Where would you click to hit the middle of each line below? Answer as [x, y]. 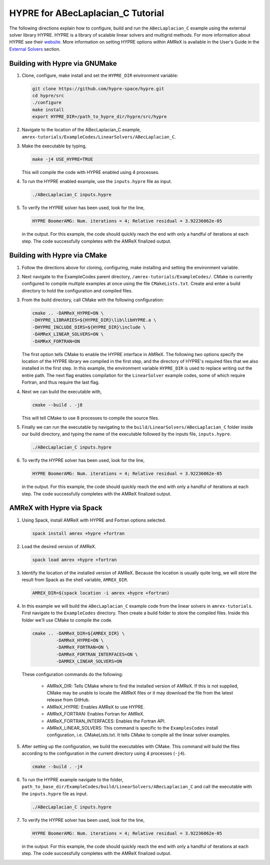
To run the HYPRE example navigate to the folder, [72, 780]
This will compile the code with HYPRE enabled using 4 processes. [90, 172]
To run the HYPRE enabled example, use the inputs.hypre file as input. [97, 182]
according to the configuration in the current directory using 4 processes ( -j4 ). [104, 753]
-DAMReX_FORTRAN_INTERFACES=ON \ [97, 654]
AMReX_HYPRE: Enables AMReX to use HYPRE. [96, 707]
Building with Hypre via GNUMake [63, 63]
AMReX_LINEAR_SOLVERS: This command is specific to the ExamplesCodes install [132, 728]
